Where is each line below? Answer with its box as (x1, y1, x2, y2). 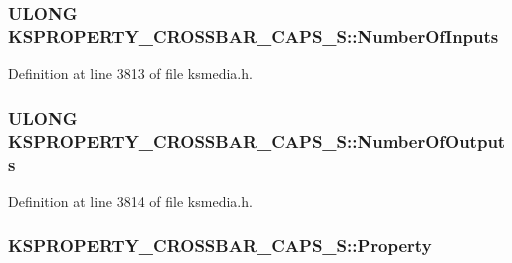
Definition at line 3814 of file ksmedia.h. (8, 190, 253, 211)
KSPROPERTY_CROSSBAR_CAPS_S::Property (8, 233, 432, 258)
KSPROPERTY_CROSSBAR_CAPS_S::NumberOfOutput (8, 128, 506, 153)
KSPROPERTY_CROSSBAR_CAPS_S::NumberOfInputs (8, 23, 499, 48)
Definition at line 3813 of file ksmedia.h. (8, 63, 253, 84)
